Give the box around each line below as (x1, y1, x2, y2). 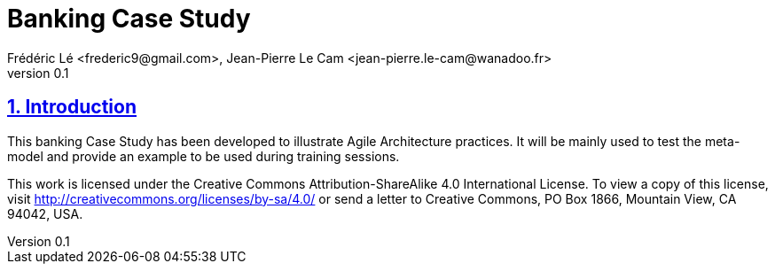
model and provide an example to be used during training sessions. (7, 148, 400, 164)
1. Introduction (7, 96, 137, 119)
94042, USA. (7, 205, 83, 221)
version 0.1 (7, 65, 69, 81)
